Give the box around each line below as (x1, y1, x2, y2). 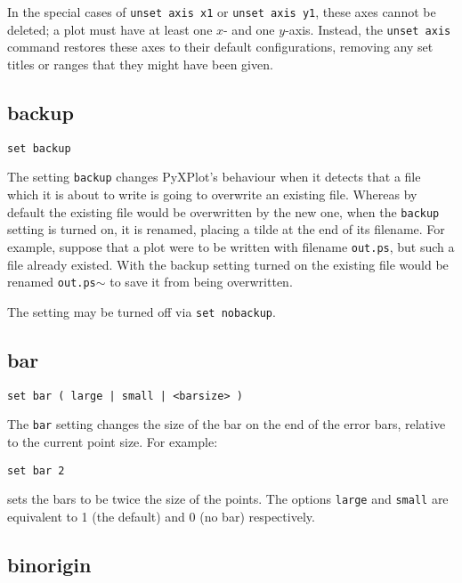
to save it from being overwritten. (109, 272, 293, 291)
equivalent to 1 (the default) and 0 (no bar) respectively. (7, 506, 315, 525)
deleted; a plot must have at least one (7, 20, 213, 38)
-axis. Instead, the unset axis (285, 20, 451, 38)
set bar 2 (7, 464, 65, 477)
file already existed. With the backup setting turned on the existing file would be (7, 255, 449, 273)
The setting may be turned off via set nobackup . (7, 302, 276, 320)
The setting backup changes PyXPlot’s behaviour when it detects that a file (7, 167, 421, 186)
